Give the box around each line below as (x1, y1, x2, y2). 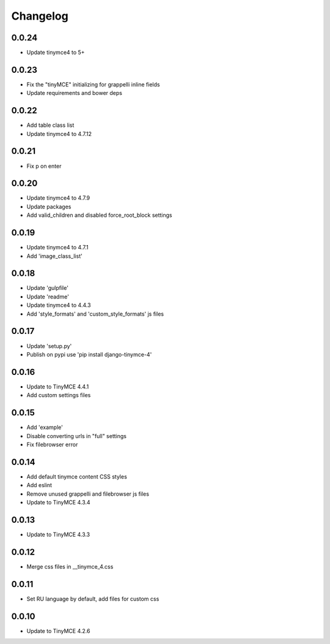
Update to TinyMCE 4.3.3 (26, 531, 90, 538)
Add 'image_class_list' (26, 252, 82, 260)
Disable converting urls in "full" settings (26, 432, 127, 439)
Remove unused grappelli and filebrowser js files (26, 490, 150, 498)
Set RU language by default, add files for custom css (26, 595, 159, 602)
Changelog (11, 9, 68, 23)
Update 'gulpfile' (26, 284, 68, 292)
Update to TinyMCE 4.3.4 (26, 498, 91, 506)
